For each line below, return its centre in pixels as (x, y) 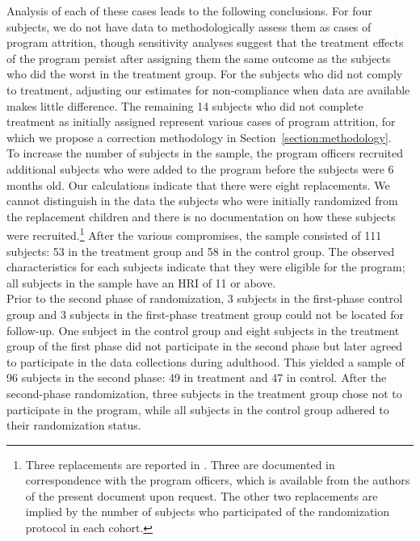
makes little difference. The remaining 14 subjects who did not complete (185, 105)
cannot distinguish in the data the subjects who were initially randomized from (202, 201)
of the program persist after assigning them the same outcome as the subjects (199, 58)
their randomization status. (74, 425)
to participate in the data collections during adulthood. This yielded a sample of (206, 361)
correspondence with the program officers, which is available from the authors (218, 480)
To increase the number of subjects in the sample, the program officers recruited (205, 153)
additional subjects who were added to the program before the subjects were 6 (200, 168)
